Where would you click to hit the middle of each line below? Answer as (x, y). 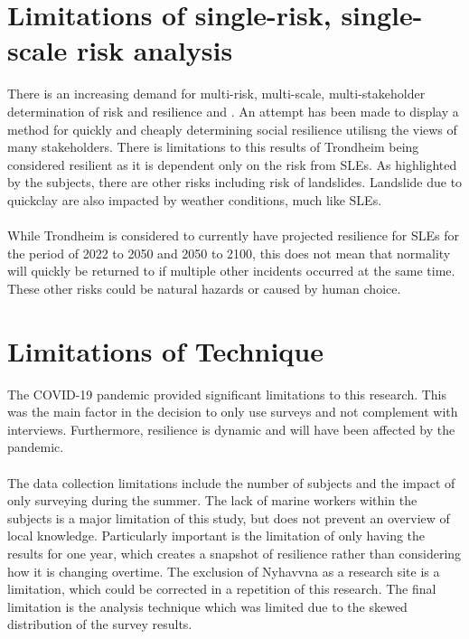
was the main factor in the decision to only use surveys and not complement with (233, 412)
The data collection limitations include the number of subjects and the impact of (231, 482)
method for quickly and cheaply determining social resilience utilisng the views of (232, 129)
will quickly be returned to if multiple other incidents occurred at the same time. (231, 271)
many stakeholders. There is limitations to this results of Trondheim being (213, 147)
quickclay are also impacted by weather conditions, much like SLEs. (195, 199)
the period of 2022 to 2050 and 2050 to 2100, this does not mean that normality (229, 253)
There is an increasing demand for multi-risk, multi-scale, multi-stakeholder (216, 94)
